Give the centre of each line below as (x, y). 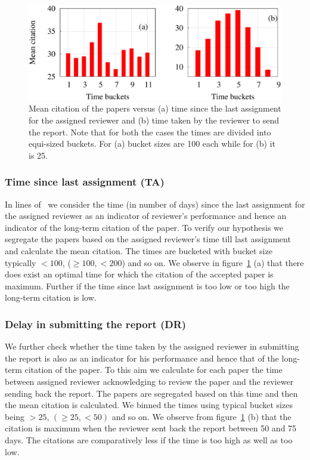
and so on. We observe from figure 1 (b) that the (201, 416)
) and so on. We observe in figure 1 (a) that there (213, 262)
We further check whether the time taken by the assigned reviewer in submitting (152, 346)
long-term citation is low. (51, 297)
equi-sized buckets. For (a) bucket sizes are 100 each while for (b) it (152, 143)
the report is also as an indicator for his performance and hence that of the (142, 358)
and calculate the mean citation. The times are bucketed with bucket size (139, 250)
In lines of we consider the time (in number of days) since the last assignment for (155, 204)
